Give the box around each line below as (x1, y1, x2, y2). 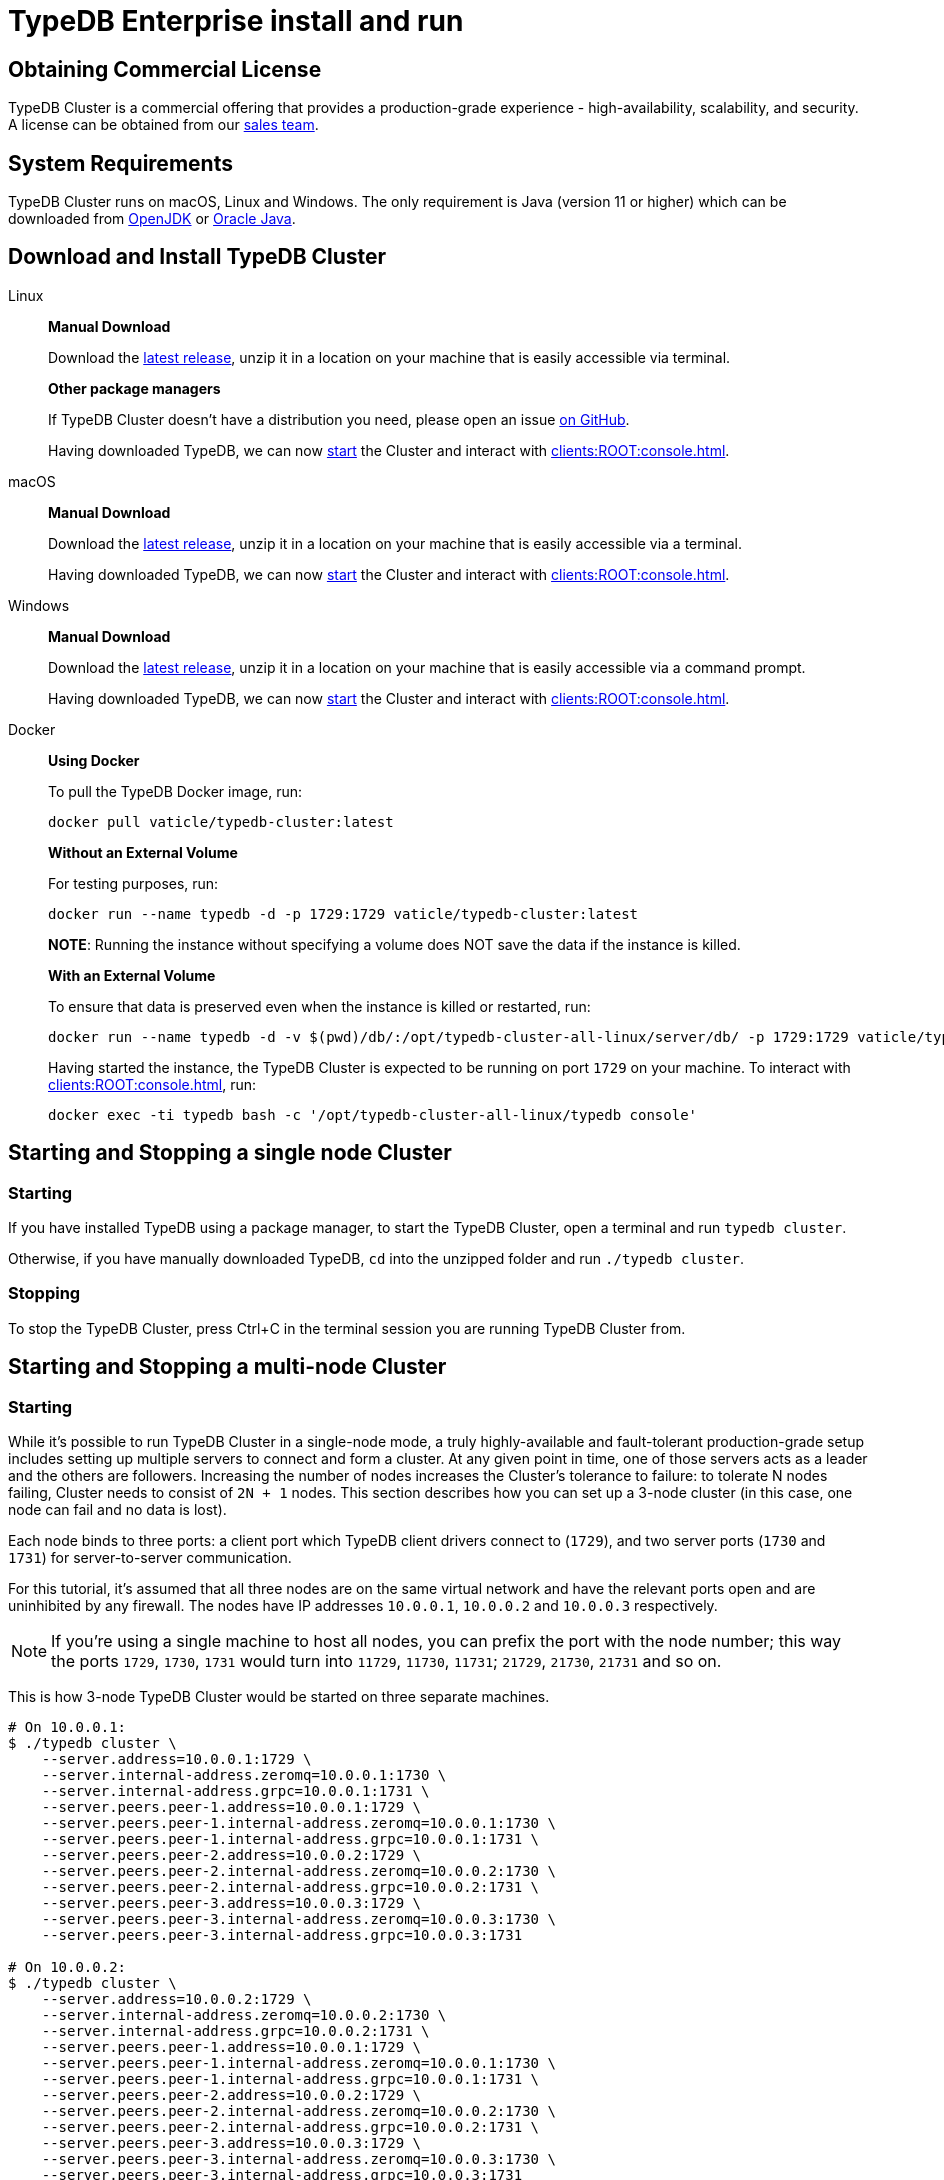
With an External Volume (48, 966, 216, 984)
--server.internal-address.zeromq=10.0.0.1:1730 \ (41, 1767, 447, 1784)
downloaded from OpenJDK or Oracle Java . (8, 210, 296, 228)
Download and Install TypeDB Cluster (8, 244, 387, 270)
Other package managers (48, 379, 221, 397)
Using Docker (48, 751, 140, 769)
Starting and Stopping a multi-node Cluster (8, 1354, 447, 1380)
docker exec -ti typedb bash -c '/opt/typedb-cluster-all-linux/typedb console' (48, 1106, 698, 1123)
